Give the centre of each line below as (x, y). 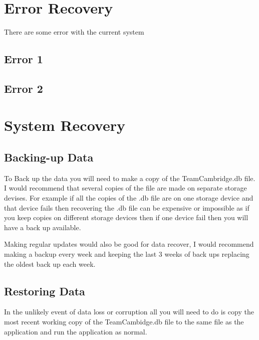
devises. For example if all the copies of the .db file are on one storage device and (129, 198)
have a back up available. (43, 227)
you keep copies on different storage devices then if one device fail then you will (126, 217)
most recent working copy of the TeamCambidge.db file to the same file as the (124, 321)
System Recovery (65, 125)
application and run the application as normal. (76, 331)
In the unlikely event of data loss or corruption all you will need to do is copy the (129, 312)
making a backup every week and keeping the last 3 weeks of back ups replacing (127, 254)
